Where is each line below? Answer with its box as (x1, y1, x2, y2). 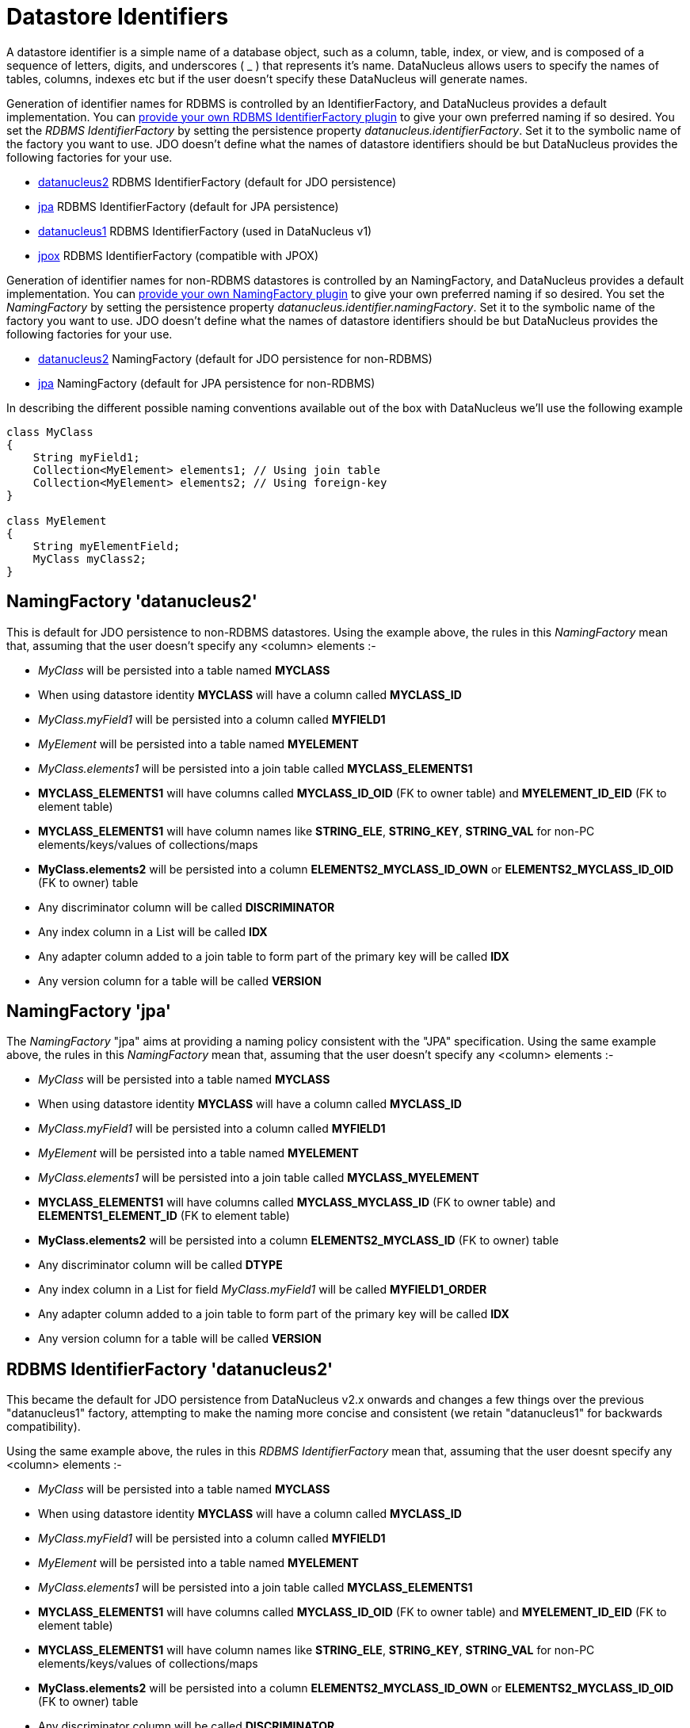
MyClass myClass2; (32, 552, 147, 565)
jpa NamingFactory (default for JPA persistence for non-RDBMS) (38, 376, 375, 390)
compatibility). (6, 1420, 81, 1434)
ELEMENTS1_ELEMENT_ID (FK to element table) (38, 1209, 290, 1223)
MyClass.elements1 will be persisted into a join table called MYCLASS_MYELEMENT (38, 1171, 479, 1185)
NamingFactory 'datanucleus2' (6, 591, 257, 612)
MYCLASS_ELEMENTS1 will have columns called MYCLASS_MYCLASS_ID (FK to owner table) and (38, 1195, 556, 1210)
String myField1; (32, 450, 140, 464)
